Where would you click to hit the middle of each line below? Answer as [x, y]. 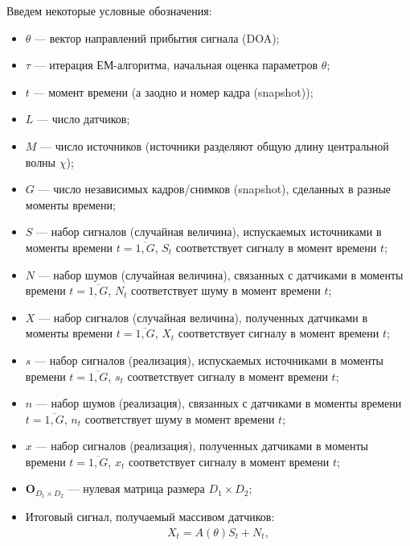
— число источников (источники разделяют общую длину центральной [215, 145]
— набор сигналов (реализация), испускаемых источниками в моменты [209, 360]
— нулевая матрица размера [136, 488]
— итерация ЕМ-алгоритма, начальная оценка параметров [176, 65]
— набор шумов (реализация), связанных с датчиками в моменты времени [219, 403]
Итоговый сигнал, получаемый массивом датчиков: [150, 517]
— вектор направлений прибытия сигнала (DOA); [157, 37]
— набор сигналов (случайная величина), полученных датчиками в [203, 317]
